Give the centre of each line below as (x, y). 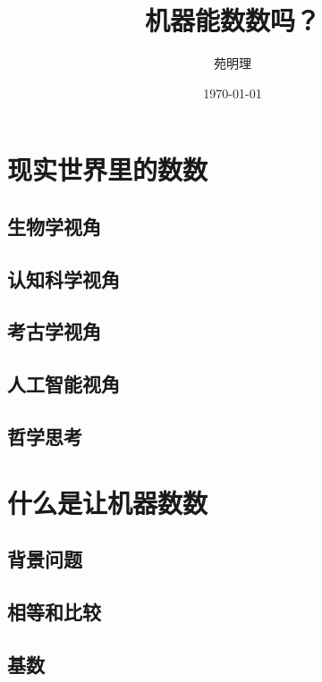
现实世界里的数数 (108, 169)
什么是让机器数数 (108, 502)
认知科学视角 (64, 278)
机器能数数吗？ (232, 20)
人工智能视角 (64, 384)
